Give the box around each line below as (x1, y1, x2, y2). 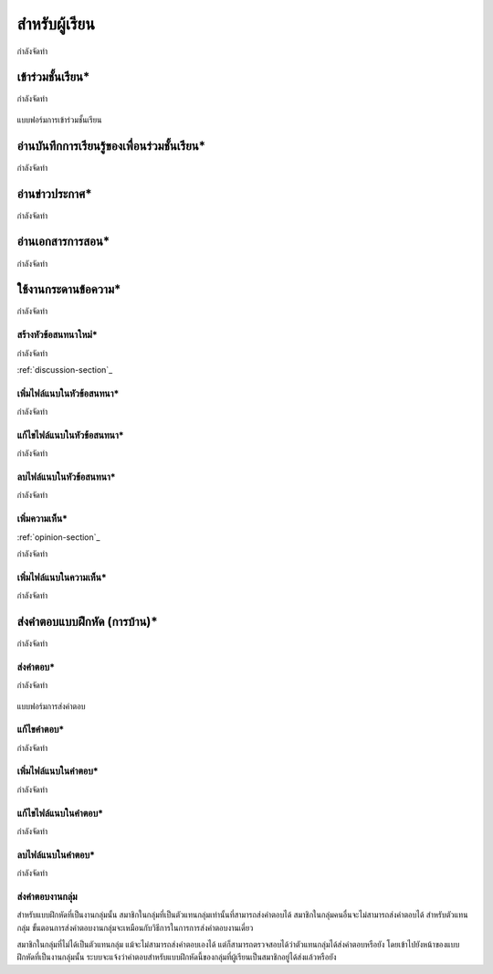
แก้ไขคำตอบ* (16, 723, 65, 736)
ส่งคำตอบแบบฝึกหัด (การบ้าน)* (16, 613, 159, 630)
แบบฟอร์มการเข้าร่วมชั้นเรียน (16, 114, 102, 125)
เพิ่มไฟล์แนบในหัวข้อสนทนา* (16, 386, 120, 399)
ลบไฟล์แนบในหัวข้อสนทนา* (16, 471, 116, 483)
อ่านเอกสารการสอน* (16, 234, 110, 249)
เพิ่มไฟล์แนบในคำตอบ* (16, 765, 100, 778)
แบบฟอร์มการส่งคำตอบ (16, 700, 86, 712)
